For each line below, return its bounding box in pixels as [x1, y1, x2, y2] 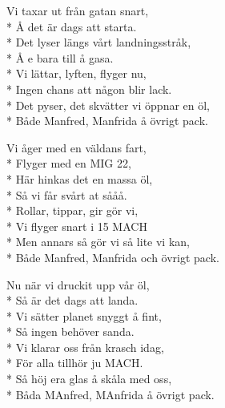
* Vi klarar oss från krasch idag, [6, 338, 164, 355]
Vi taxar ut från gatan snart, [6, 2, 149, 18]
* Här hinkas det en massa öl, [6, 170, 153, 187]
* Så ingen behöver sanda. [6, 323, 135, 340]
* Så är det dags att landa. [6, 292, 139, 309]
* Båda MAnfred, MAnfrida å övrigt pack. [6, 386, 215, 402]
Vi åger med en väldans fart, [6, 139, 147, 156]
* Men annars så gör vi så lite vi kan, [6, 233, 190, 250]
